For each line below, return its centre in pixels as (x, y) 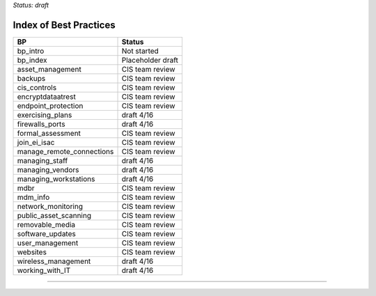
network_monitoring (50, 206)
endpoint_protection (50, 106)
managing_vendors (48, 169)
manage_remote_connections (65, 151)
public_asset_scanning (54, 215)
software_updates (46, 233)
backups (31, 78)
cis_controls (37, 87)
